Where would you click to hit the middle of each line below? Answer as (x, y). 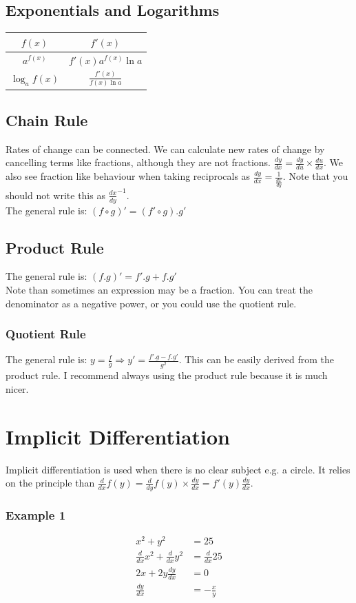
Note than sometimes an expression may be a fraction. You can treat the (159, 289)
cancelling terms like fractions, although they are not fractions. (138, 162)
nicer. (17, 388)
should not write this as (55, 195)
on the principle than (50, 483)
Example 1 (36, 514)
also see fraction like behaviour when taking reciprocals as (128, 176)
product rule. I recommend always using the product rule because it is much (167, 375)
